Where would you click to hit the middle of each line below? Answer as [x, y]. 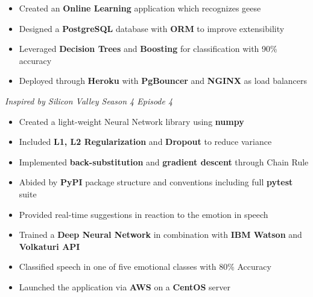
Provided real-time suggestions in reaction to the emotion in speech [144, 214]
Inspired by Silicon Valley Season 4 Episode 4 [89, 101]
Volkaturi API [49, 246]
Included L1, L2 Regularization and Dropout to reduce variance [145, 142]
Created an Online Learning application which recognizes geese [140, 8]
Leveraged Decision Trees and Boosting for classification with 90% [148, 49]
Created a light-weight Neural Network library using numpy [131, 121]
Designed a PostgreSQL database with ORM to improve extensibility [152, 28]
